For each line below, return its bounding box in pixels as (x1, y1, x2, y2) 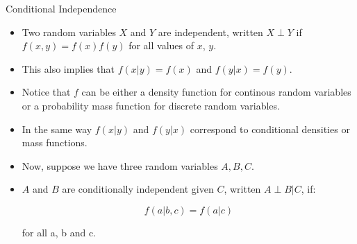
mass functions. (22, 135, 88, 150)
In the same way (22, 121, 92, 136)
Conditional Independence (6, 1, 117, 15)
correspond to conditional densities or (190, 121, 350, 136)
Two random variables (22, 24, 116, 39)
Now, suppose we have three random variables (22, 158, 218, 173)
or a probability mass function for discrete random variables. (22, 98, 280, 112)
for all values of (128, 38, 194, 53)
